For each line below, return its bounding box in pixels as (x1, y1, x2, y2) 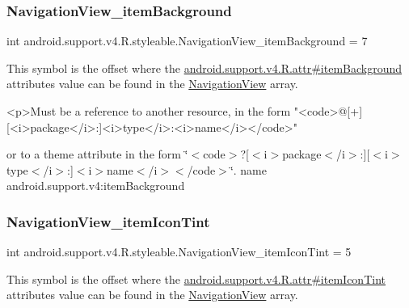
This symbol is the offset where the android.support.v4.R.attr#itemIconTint (6, 270, 386, 287)
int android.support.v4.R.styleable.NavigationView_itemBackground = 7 (6, 32, 368, 49)
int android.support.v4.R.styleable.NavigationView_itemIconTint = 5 (6, 243, 352, 260)
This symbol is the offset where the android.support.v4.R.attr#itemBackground (6, 59, 403, 76)
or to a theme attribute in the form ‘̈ (6, 146, 188, 162)
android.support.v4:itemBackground (6, 177, 185, 194)
